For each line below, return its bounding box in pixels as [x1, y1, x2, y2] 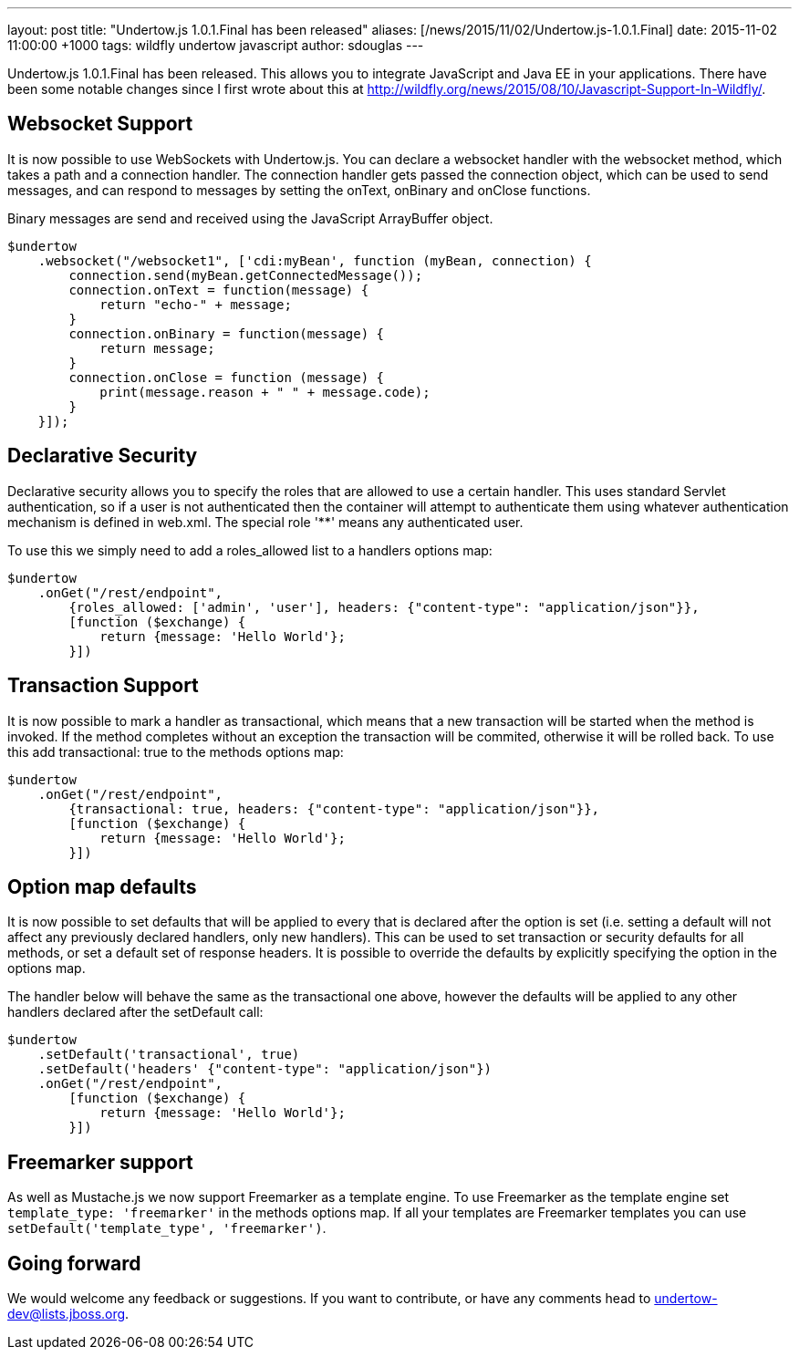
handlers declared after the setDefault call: [7, 1004, 264, 1020]
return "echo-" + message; [99, 296, 292, 312]
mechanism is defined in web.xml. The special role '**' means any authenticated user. [7, 513, 524, 530]
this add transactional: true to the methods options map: [7, 743, 344, 760]
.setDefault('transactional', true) [37, 1047, 300, 1062]
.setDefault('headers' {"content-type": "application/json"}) [37, 1062, 493, 1077]
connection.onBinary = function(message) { [68, 326, 385, 341]
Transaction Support [7, 674, 199, 698]
